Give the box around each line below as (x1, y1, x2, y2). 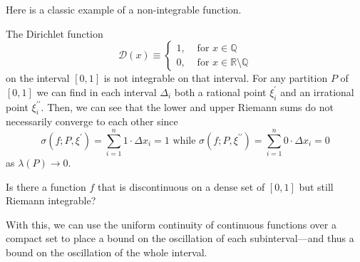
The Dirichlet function (6, 26, 103, 41)
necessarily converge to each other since (6, 114, 178, 129)
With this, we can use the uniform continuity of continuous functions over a (6, 216, 336, 231)
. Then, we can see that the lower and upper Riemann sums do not (41, 99, 334, 114)
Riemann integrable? (6, 193, 96, 208)
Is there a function (6, 179, 86, 194)
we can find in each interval (36, 84, 157, 99)
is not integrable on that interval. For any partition (103, 70, 328, 85)
